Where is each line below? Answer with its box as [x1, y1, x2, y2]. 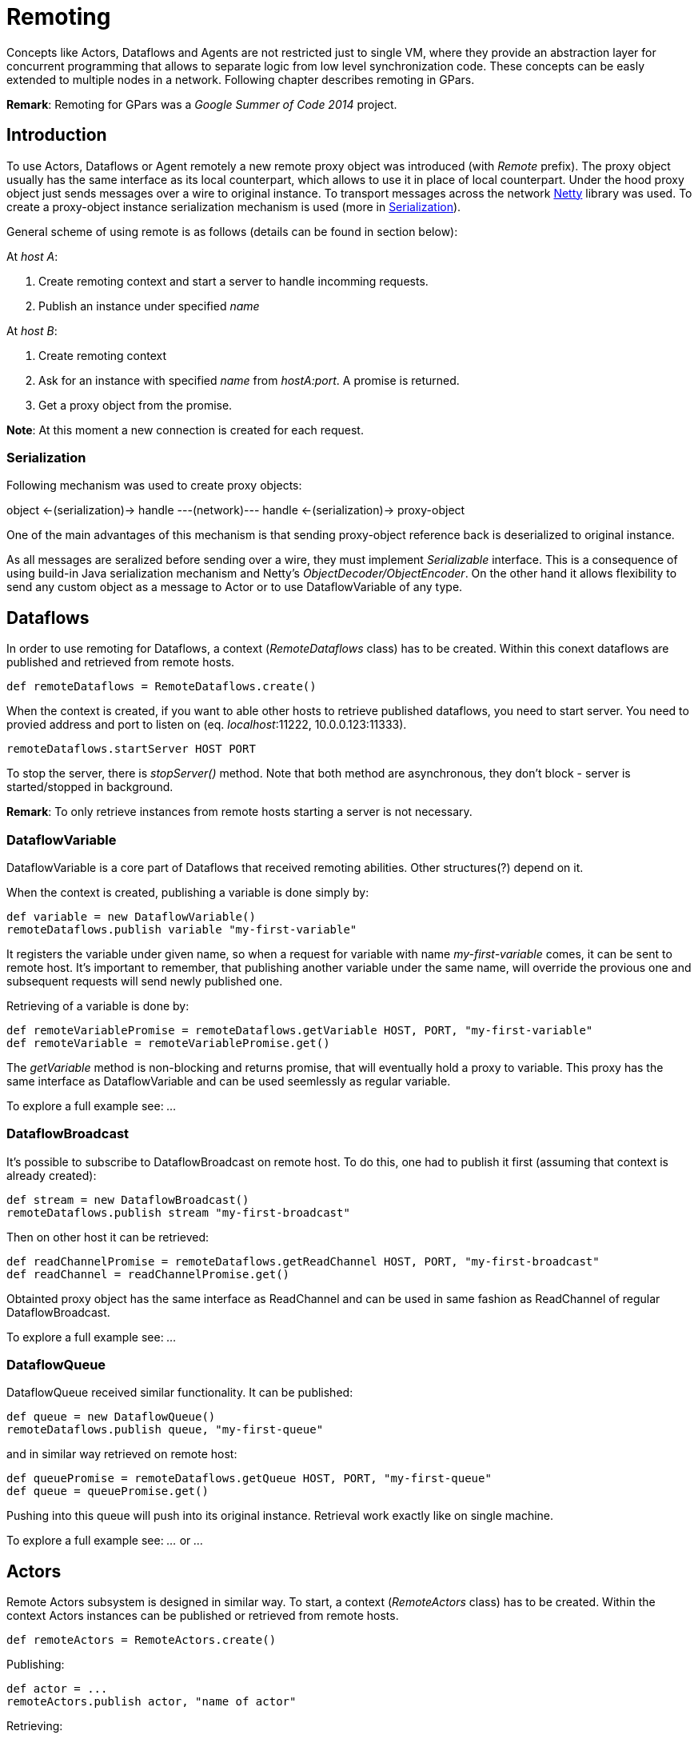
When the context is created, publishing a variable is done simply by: [6, 885, 369, 899]
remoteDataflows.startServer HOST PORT [6, 742, 256, 756]
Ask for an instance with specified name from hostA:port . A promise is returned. [38, 373, 460, 387]
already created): [6, 1168, 97, 1182]
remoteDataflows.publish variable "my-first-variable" [6, 922, 357, 936]
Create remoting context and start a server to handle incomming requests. [38, 274, 429, 288]
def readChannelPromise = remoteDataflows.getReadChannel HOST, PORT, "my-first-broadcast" [6, 1254, 600, 1268]
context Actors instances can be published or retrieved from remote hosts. [6, 1609, 399, 1623]
